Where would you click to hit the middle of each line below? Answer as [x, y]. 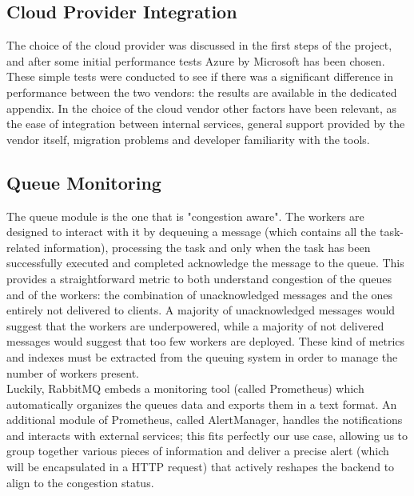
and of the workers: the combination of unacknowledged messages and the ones [200, 294]
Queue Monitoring [84, 182]
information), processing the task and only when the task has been [207, 247]
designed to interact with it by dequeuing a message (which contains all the [191, 232]
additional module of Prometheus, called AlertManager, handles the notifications [205, 420]
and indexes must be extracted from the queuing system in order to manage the [202, 356]
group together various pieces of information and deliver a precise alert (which [198, 451]
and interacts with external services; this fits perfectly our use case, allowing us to [207, 435]
